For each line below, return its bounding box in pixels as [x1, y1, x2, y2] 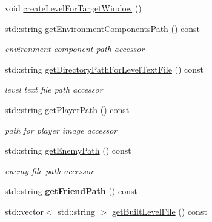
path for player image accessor [5, 123, 118, 136]
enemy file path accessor [5, 164, 94, 177]
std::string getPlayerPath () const [5, 103, 130, 116]
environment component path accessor [5, 42, 145, 55]
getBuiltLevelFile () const [111, 204, 207, 217]
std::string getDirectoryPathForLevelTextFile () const [5, 62, 204, 75]
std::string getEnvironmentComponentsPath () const [5, 22, 200, 34]
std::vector [5, 204, 44, 217]
